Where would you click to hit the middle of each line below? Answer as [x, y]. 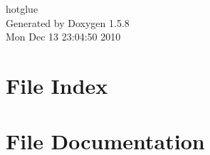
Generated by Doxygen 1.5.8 [68, 22]
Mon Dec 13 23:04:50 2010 [63, 37]
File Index [57, 85]
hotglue [22, 9]
